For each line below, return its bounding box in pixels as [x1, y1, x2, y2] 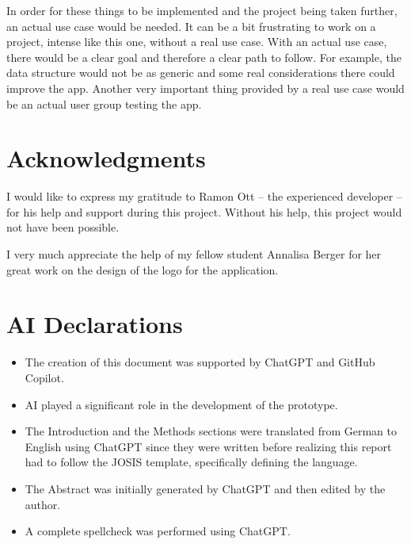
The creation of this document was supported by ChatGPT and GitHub [25, 354, 375, 370]
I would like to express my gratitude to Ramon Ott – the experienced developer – [6, 188, 402, 205]
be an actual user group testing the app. [6, 95, 202, 112]
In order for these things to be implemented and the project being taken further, [6, 2, 398, 18]
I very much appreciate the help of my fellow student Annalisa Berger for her [6, 246, 382, 262]
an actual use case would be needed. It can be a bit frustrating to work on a [6, 17, 376, 34]
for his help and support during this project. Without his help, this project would [6, 203, 402, 220]
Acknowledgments [6, 142, 206, 174]
